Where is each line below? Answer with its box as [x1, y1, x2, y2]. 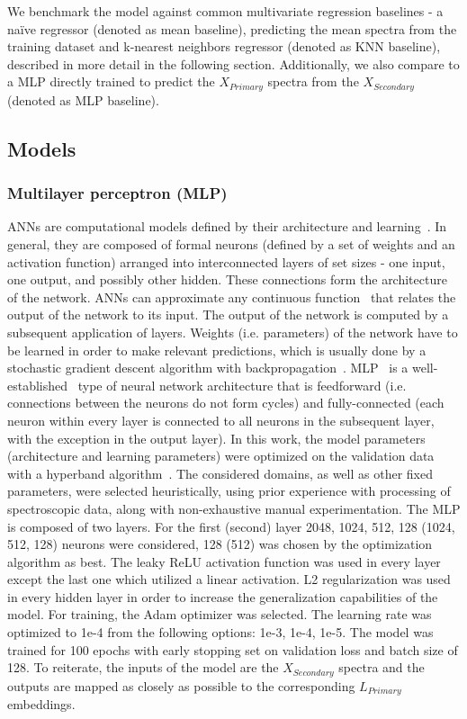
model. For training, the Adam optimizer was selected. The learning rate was [7, 605, 432, 624]
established [7, 375, 68, 394]
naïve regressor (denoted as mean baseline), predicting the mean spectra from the [7, 19, 457, 38]
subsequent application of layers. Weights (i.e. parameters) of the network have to [7, 322, 458, 341]
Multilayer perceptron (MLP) [7, 182, 228, 204]
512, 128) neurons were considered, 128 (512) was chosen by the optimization [7, 535, 433, 553]
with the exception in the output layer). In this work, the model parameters [7, 428, 426, 447]
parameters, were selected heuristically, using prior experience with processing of [7, 481, 451, 500]
